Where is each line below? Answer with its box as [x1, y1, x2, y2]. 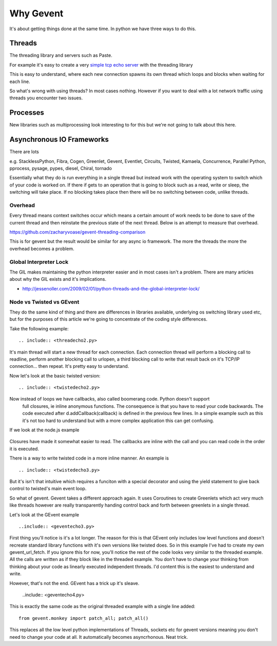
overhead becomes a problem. [9, 245, 74, 252]
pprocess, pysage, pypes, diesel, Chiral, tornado [9, 165, 112, 171]
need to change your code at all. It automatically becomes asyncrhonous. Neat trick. [9, 634, 188, 640]
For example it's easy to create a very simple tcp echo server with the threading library [9, 61, 193, 68]
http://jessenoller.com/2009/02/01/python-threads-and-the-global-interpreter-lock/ [22, 285, 200, 291]
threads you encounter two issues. [9, 95, 83, 101]
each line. [9, 78, 30, 85]
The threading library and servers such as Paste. [9, 52, 112, 58]
